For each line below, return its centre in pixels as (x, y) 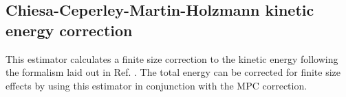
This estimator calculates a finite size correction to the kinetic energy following (172, 58)
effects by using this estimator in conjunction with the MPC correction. (156, 85)
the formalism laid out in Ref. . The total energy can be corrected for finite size (173, 72)
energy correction (69, 30)
